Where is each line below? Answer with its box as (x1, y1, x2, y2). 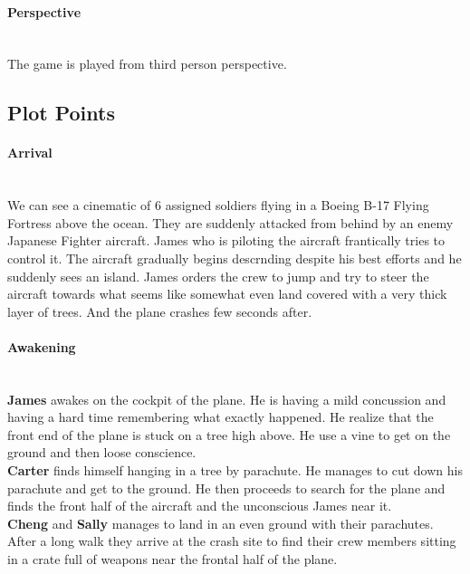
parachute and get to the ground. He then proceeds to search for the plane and (7, 478, 446, 497)
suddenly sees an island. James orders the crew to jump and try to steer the (7, 266, 429, 285)
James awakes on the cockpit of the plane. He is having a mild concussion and (7, 389, 446, 408)
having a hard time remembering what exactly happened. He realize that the (7, 407, 434, 426)
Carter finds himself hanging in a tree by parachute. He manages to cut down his (7, 461, 463, 480)
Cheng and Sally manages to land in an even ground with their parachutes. (7, 513, 434, 532)
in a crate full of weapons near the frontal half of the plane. (7, 550, 338, 569)
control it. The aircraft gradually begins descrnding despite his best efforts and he (7, 248, 462, 267)
